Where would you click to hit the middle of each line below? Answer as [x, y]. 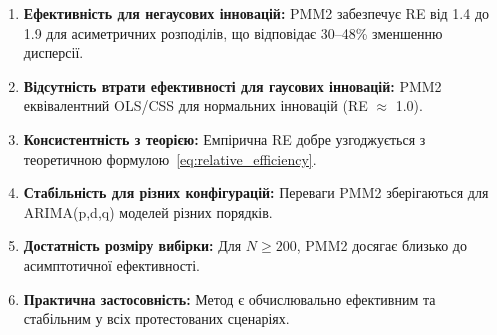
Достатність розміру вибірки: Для [132, 245]
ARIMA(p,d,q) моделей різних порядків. [148, 211]
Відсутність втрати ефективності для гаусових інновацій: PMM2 [232, 85]
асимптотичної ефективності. [111, 264]
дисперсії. [53, 52]
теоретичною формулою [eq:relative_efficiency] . [170, 158]
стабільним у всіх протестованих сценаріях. [156, 318]
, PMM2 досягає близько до [381, 245]
